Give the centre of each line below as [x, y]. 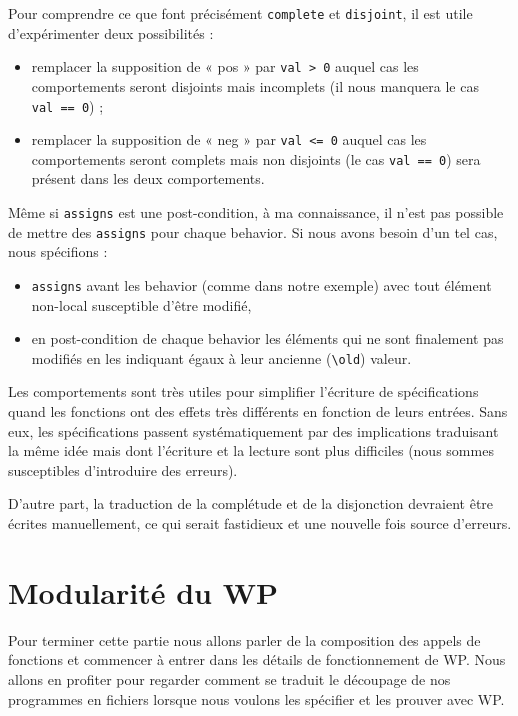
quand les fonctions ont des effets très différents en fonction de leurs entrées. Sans [258, 411]
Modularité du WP [143, 591]
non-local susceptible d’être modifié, [141, 304]
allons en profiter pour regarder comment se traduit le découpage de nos [229, 678]
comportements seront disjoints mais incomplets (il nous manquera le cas [255, 85]
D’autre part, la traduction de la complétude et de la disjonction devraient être [251, 503]
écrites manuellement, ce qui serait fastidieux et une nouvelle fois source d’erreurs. [260, 523]
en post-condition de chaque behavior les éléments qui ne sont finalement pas [267, 338]
